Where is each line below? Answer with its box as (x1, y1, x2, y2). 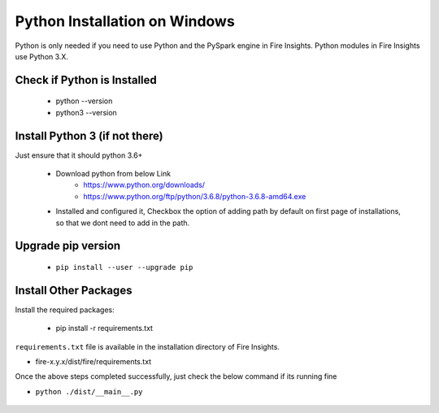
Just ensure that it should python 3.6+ (15, 150, 143, 160)
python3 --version (55, 107, 117, 117)
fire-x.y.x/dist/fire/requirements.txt (35, 357, 152, 367)
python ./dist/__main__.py (35, 387, 143, 396)
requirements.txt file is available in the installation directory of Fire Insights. (15, 341, 280, 351)
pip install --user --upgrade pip (55, 263, 193, 272)
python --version (55, 96, 113, 106)
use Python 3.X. (15, 51, 69, 61)
